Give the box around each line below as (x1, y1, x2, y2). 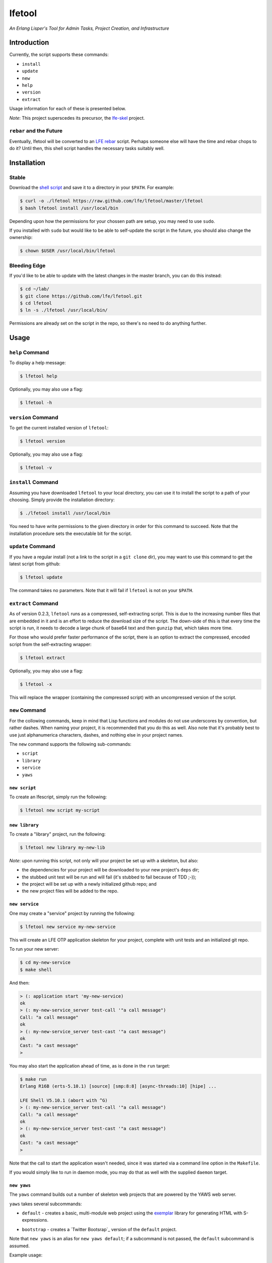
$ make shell (20, 966, 52, 973)
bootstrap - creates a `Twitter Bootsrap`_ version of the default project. (22, 1226, 177, 1232)
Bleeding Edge (9, 262, 46, 269)
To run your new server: (9, 946, 59, 952)
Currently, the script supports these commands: (9, 52, 109, 58)
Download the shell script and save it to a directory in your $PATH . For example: (9, 184, 174, 190)
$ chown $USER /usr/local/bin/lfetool (20, 248, 116, 254)
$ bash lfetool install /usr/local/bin (20, 205, 118, 211)
